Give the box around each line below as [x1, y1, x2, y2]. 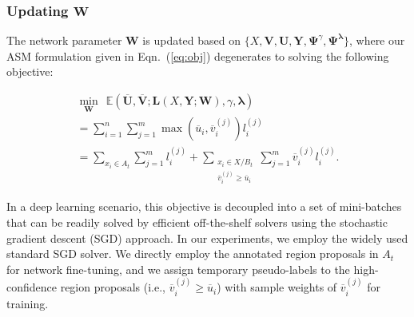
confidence [6, 279, 57, 295]
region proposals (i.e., [60, 279, 165, 295]
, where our [348, 32, 405, 49]
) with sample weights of [217, 279, 337, 295]
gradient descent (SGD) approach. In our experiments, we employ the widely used [6, 229, 408, 246]
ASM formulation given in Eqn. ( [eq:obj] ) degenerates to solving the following [6, 47, 389, 64]
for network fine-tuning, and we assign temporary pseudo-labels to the [6, 260, 350, 277]
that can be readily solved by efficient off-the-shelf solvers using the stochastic [6, 213, 388, 230]
